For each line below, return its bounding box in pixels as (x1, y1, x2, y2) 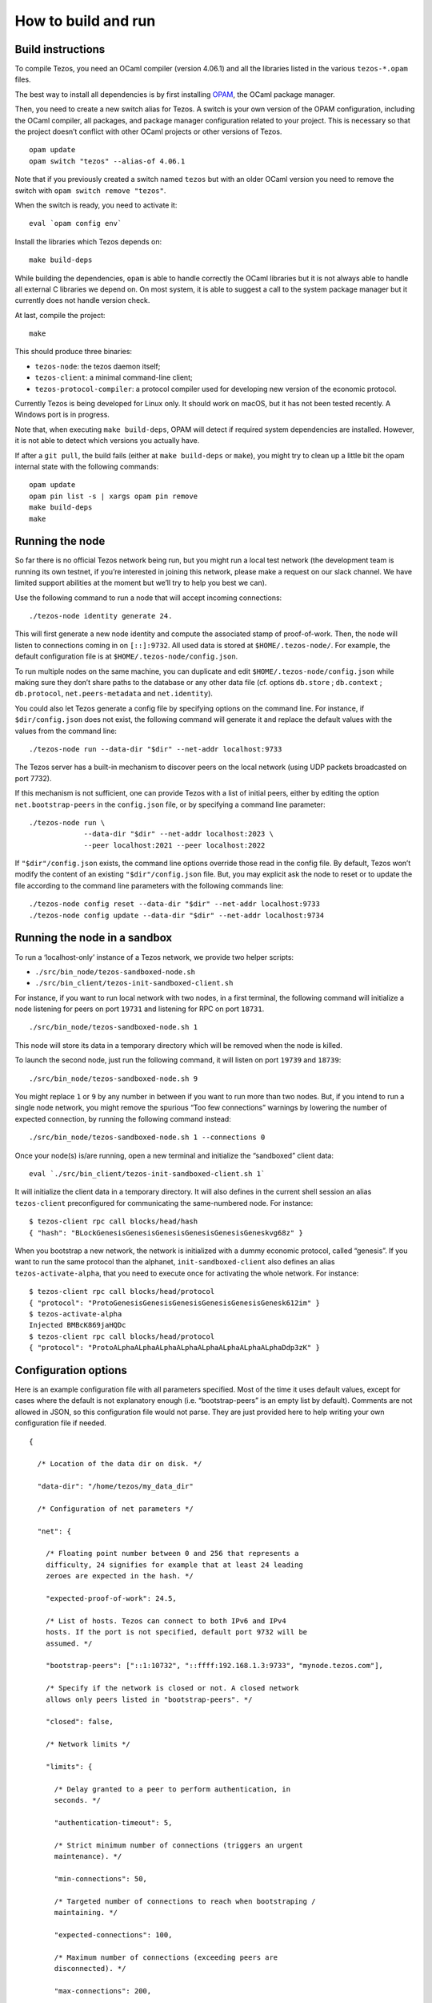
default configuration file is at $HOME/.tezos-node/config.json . (14, 651, 238, 661)
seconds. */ (54, 1795, 102, 1805)
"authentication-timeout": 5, (54, 1818, 173, 1827)
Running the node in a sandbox (14, 931, 173, 945)
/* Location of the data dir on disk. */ (37, 1459, 202, 1469)
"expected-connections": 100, (54, 1930, 173, 1939)
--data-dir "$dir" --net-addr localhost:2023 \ (83, 829, 274, 839)
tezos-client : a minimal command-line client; (34, 373, 193, 382)
